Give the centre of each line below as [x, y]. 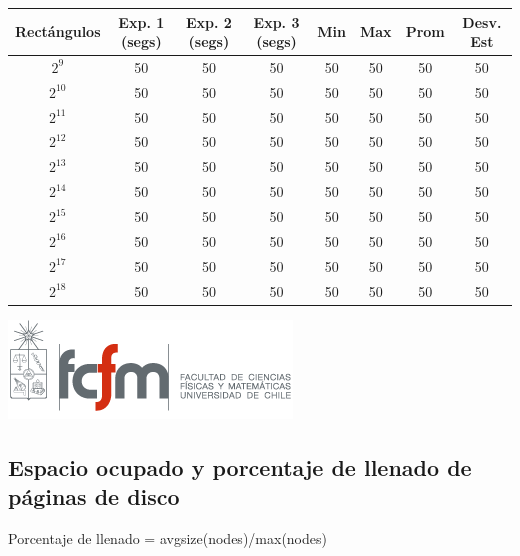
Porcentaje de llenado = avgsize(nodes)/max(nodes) [167, 537]
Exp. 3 [276, 21]
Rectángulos [58, 31]
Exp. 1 [141, 21]
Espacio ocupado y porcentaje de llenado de [240, 466]
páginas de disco [94, 496]
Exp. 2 [208, 21]
